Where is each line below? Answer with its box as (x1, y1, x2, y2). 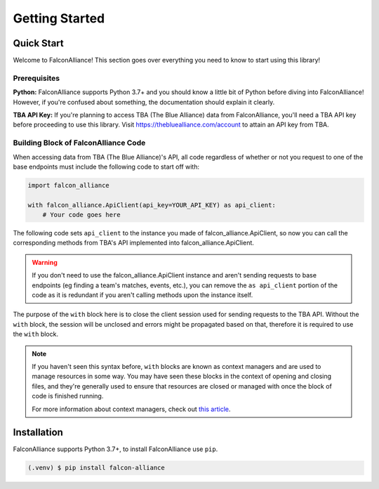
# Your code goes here (42, 211, 121, 219)
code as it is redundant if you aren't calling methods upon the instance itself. (32, 291, 253, 299)
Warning (32, 258, 58, 266)
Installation (13, 426, 63, 438)
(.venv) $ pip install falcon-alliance (27, 464, 165, 472)
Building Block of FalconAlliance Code (13, 138, 146, 148)
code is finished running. (32, 392, 104, 400)
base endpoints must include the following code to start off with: (13, 162, 200, 171)
